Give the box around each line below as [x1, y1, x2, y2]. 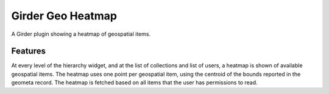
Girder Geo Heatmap [11, 9, 118, 22]
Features [11, 46, 46, 56]
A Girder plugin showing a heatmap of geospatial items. [11, 30, 151, 38]
